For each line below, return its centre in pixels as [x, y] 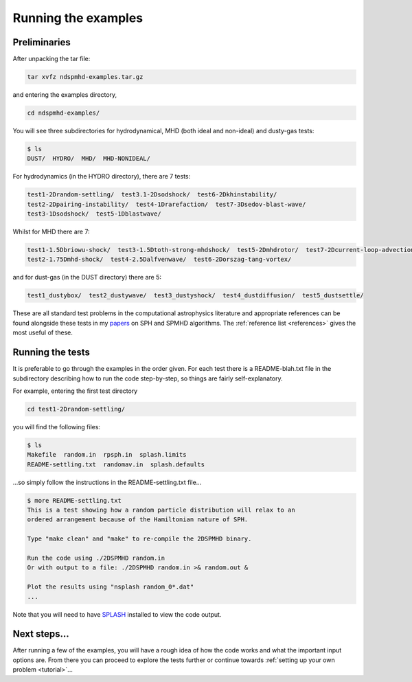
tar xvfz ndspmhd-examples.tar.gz [85, 77]
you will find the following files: [57, 427]
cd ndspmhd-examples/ [64, 113]
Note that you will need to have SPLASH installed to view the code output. [117, 614]
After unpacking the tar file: [51, 59]
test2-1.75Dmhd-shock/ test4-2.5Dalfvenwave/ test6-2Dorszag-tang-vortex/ [159, 260]
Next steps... [41, 634]
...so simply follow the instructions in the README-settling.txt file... [107, 482]
